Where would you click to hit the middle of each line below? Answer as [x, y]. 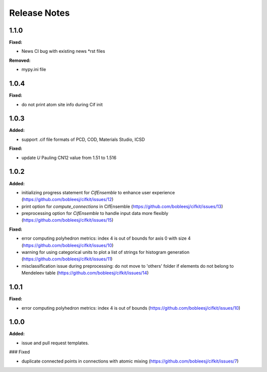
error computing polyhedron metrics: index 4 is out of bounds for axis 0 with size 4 [106, 238]
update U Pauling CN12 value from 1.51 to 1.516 [69, 158]
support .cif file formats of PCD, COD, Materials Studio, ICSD [83, 139]
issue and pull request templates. [55, 343]
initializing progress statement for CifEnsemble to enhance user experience [98, 192]
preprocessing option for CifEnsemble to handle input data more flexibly [95, 213]
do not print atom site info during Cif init [62, 104]
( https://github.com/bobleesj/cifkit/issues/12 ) [67, 200]
